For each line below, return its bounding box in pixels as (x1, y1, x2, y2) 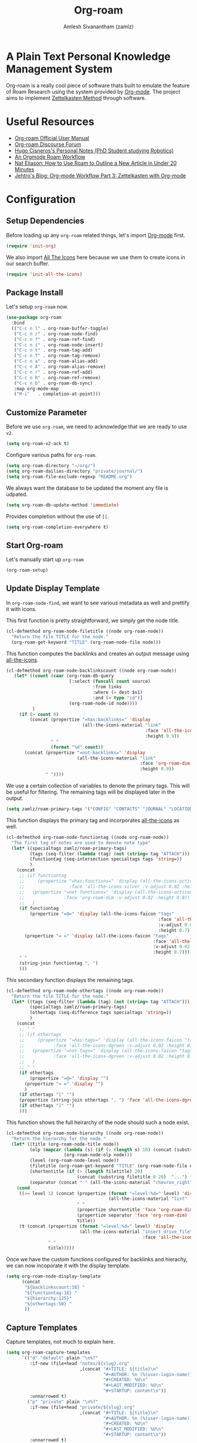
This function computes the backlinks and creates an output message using (6, 650, 189, 657)
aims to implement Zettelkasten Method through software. (6, 94, 147, 101)
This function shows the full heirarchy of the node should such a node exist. (6, 1119, 189, 1126)
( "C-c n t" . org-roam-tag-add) (13, 347, 93, 353)
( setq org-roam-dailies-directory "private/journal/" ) (6, 468, 143, 474)
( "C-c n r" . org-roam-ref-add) (13, 369, 93, 375)
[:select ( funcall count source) (69, 678, 151, 685)
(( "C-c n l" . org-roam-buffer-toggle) (11, 325, 109, 331)
